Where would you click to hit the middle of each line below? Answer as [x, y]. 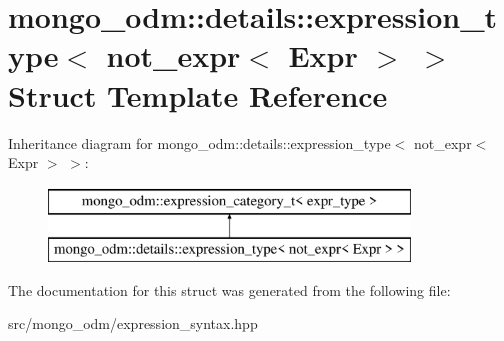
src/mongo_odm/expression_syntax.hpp [133, 323]
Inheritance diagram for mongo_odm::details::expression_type [199, 142]
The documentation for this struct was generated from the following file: [229, 289]
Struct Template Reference [198, 94]
